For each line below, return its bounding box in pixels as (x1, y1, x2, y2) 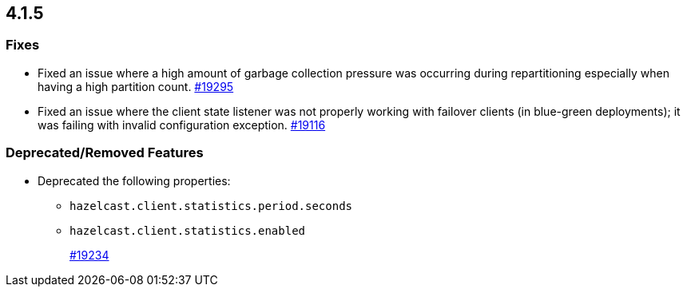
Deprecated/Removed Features (6, 145, 204, 161)
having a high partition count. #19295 (38, 79, 234, 93)
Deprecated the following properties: (38, 173, 231, 188)
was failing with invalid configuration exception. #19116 (38, 117, 326, 132)
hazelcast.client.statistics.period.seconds (69, 199, 353, 212)
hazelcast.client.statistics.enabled (69, 224, 306, 237)
